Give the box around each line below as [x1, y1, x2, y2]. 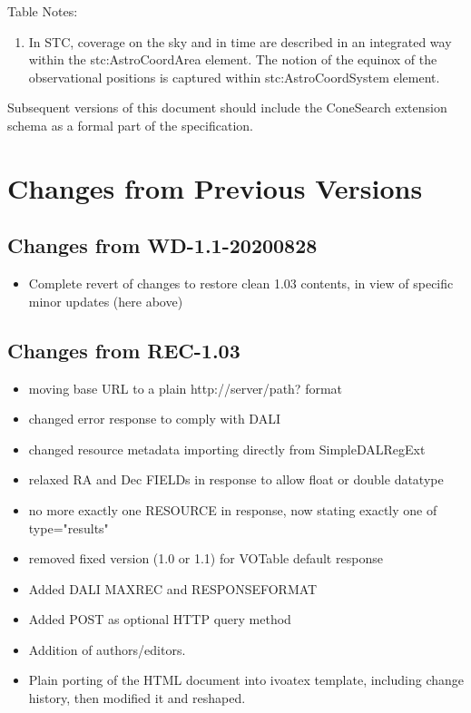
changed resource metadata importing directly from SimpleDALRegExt [28, 439, 426, 458]
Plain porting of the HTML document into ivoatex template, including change [28, 670, 464, 689]
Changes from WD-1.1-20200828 [7, 231, 318, 259]
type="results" [28, 518, 109, 537]
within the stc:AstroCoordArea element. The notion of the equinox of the [28, 50, 437, 69]
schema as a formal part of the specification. [7, 115, 253, 134]
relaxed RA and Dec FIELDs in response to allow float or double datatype [28, 470, 444, 489]
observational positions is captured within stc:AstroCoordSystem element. [28, 67, 440, 86]
